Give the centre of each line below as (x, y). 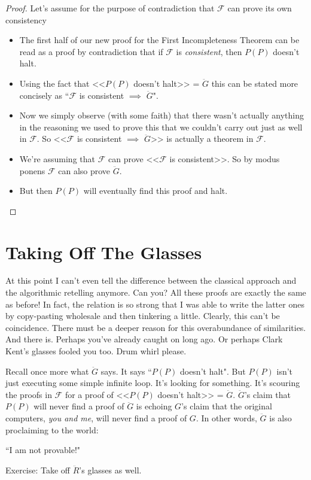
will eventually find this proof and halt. (155, 191)
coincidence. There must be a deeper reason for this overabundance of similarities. (156, 327)
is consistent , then (209, 51)
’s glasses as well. (110, 470)
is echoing (154, 406)
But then (36, 191)
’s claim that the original (227, 406)
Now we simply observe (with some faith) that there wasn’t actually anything (161, 115)
